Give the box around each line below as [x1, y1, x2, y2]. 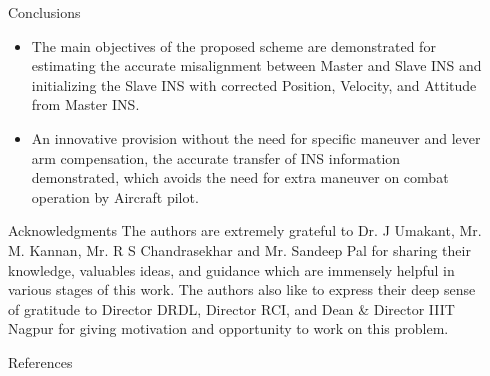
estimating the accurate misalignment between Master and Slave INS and [31, 55, 482, 76]
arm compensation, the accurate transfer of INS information [31, 147, 401, 168]
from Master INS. [31, 94, 140, 115]
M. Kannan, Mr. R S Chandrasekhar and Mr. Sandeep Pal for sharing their [8, 239, 471, 260]
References [8, 351, 73, 372]
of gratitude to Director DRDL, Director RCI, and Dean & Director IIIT [8, 298, 455, 319]
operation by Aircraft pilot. [31, 186, 199, 207]
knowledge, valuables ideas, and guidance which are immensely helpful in [8, 259, 455, 280]
